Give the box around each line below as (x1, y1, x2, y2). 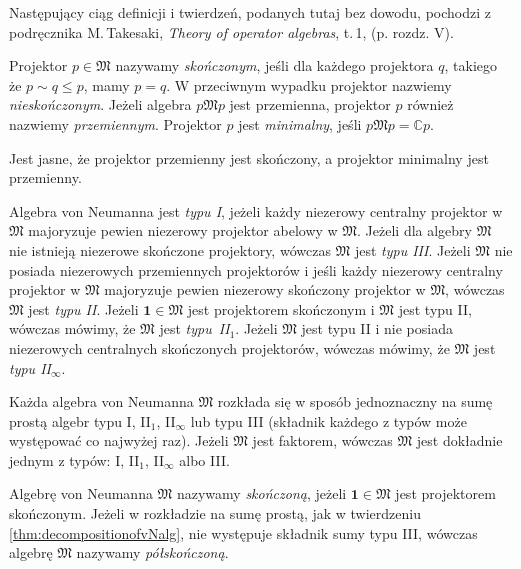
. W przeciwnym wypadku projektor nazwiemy (166, 74, 452, 95)
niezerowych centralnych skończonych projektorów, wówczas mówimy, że (9, 337, 450, 358)
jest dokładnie (416, 430, 503, 451)
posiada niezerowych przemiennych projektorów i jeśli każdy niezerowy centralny (9, 259, 503, 280)
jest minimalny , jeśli (238, 113, 362, 134)
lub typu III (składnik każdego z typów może (190, 410, 467, 431)
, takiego (444, 55, 497, 76)
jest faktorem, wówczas (252, 430, 393, 451)
